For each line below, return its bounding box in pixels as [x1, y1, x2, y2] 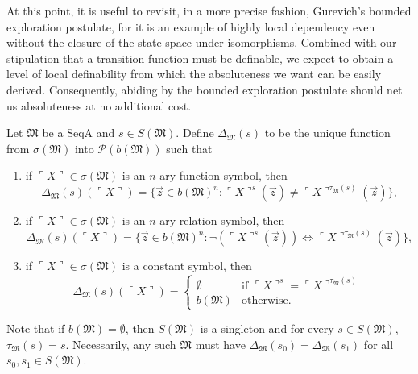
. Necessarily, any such [65, 335, 176, 352]
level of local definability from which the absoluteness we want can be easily [6, 65, 382, 82]
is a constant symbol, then [122, 257, 252, 274]
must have [195, 335, 246, 352]
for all [363, 335, 394, 352]
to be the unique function [264, 124, 391, 141]
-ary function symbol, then [155, 167, 288, 184]
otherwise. [242, 294, 292, 306]
